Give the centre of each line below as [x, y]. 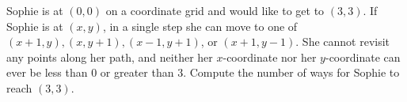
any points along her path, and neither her [110, 57]
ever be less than [47, 72]
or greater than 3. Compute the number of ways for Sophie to [250, 72]
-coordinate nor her [270, 57]
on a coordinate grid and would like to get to [215, 10]
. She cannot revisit [343, 42]
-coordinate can [363, 57]
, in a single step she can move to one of [200, 26]
